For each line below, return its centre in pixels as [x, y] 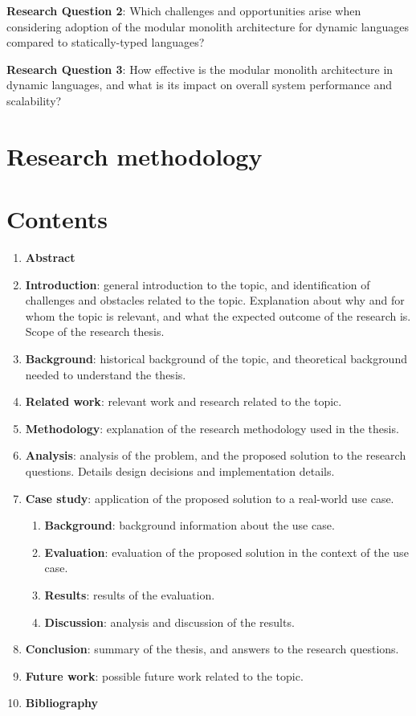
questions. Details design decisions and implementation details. [180, 471]
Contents [57, 219]
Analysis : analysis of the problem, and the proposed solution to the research [216, 455]
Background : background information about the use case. [190, 525]
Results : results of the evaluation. [130, 594]
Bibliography [62, 703]
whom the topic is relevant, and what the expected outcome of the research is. [218, 315]
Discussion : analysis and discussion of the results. [169, 622]
